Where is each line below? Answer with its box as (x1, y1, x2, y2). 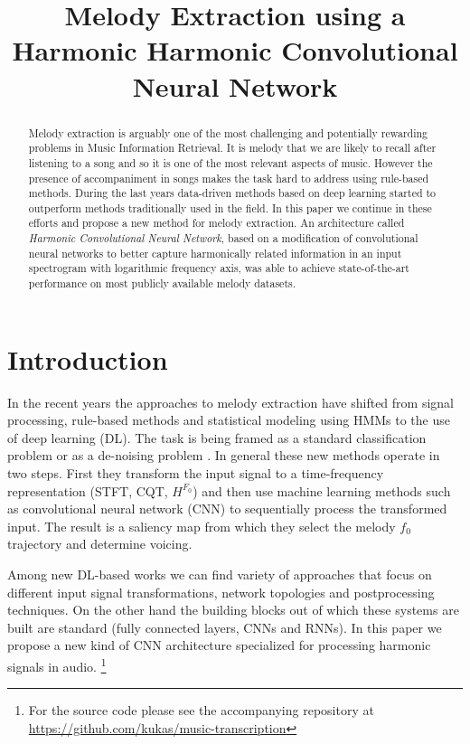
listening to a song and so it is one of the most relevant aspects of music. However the (28, 155, 433, 170)
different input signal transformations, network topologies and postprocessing (7, 582, 435, 601)
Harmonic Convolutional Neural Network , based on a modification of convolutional (28, 231, 418, 246)
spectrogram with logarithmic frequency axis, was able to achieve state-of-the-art (28, 260, 409, 276)
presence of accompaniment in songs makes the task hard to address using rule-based (28, 170, 429, 185)
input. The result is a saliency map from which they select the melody (7, 516, 396, 535)
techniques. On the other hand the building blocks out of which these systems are (7, 600, 459, 619)
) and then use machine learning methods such (193, 481, 451, 500)
